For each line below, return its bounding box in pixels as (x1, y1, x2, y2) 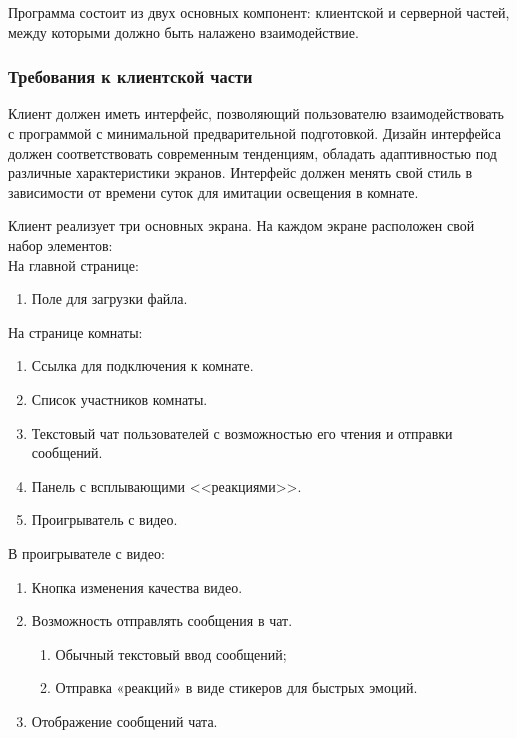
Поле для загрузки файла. (31, 288, 188, 309)
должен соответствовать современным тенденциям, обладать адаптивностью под (8, 142, 497, 163)
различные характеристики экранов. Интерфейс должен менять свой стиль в (8, 162, 473, 183)
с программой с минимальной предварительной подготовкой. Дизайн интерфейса (8, 123, 501, 143)
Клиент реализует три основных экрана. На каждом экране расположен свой (8, 215, 475, 236)
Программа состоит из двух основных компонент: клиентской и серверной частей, (8, 2, 510, 22)
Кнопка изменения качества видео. (31, 576, 243, 597)
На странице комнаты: (8, 321, 143, 342)
